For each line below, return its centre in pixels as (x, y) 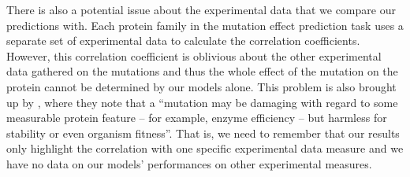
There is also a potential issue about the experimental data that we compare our (201, 9)
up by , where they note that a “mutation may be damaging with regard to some (202, 102)
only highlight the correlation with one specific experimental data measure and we (205, 148)
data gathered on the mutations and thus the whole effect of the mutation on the (202, 71)
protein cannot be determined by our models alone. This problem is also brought (201, 86)
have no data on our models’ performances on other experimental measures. (189, 163)
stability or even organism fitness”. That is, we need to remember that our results (203, 133)
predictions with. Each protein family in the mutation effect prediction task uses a (205, 25)
